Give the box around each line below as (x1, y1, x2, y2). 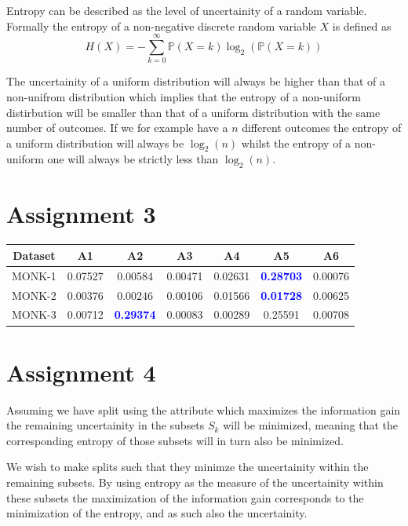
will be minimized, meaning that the (223, 417, 398, 433)
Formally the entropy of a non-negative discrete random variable (6, 17, 316, 34)
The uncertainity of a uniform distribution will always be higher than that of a (6, 73, 385, 89)
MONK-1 (12, 267, 56, 283)
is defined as (332, 17, 392, 34)
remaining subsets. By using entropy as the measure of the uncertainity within (6, 474, 384, 491)
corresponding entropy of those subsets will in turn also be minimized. (6, 432, 344, 448)
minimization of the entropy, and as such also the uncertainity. (6, 505, 308, 521)
